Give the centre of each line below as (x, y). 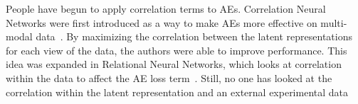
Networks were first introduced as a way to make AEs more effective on (162, 22)
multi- (334, 22)
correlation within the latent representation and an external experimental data (177, 92)
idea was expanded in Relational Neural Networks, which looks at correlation (174, 64)
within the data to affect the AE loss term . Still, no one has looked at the (169, 77)
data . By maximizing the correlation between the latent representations (194, 36)
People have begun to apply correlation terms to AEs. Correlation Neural (166, 8)
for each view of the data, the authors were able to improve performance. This (177, 50)
